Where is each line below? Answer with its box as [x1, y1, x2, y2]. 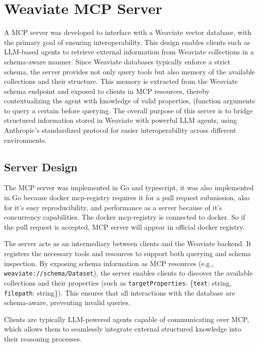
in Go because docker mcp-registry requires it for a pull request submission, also [4, 192, 250, 203]
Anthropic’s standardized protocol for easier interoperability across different [4, 125, 236, 135]
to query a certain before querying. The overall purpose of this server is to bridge [4, 105, 253, 115]
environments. [4, 134, 47, 145]
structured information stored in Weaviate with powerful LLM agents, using [4, 115, 237, 125]
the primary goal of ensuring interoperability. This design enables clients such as [4, 36, 250, 47]
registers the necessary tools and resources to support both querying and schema [4, 248, 251, 259]
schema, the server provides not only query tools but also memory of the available [4, 66, 255, 76]
